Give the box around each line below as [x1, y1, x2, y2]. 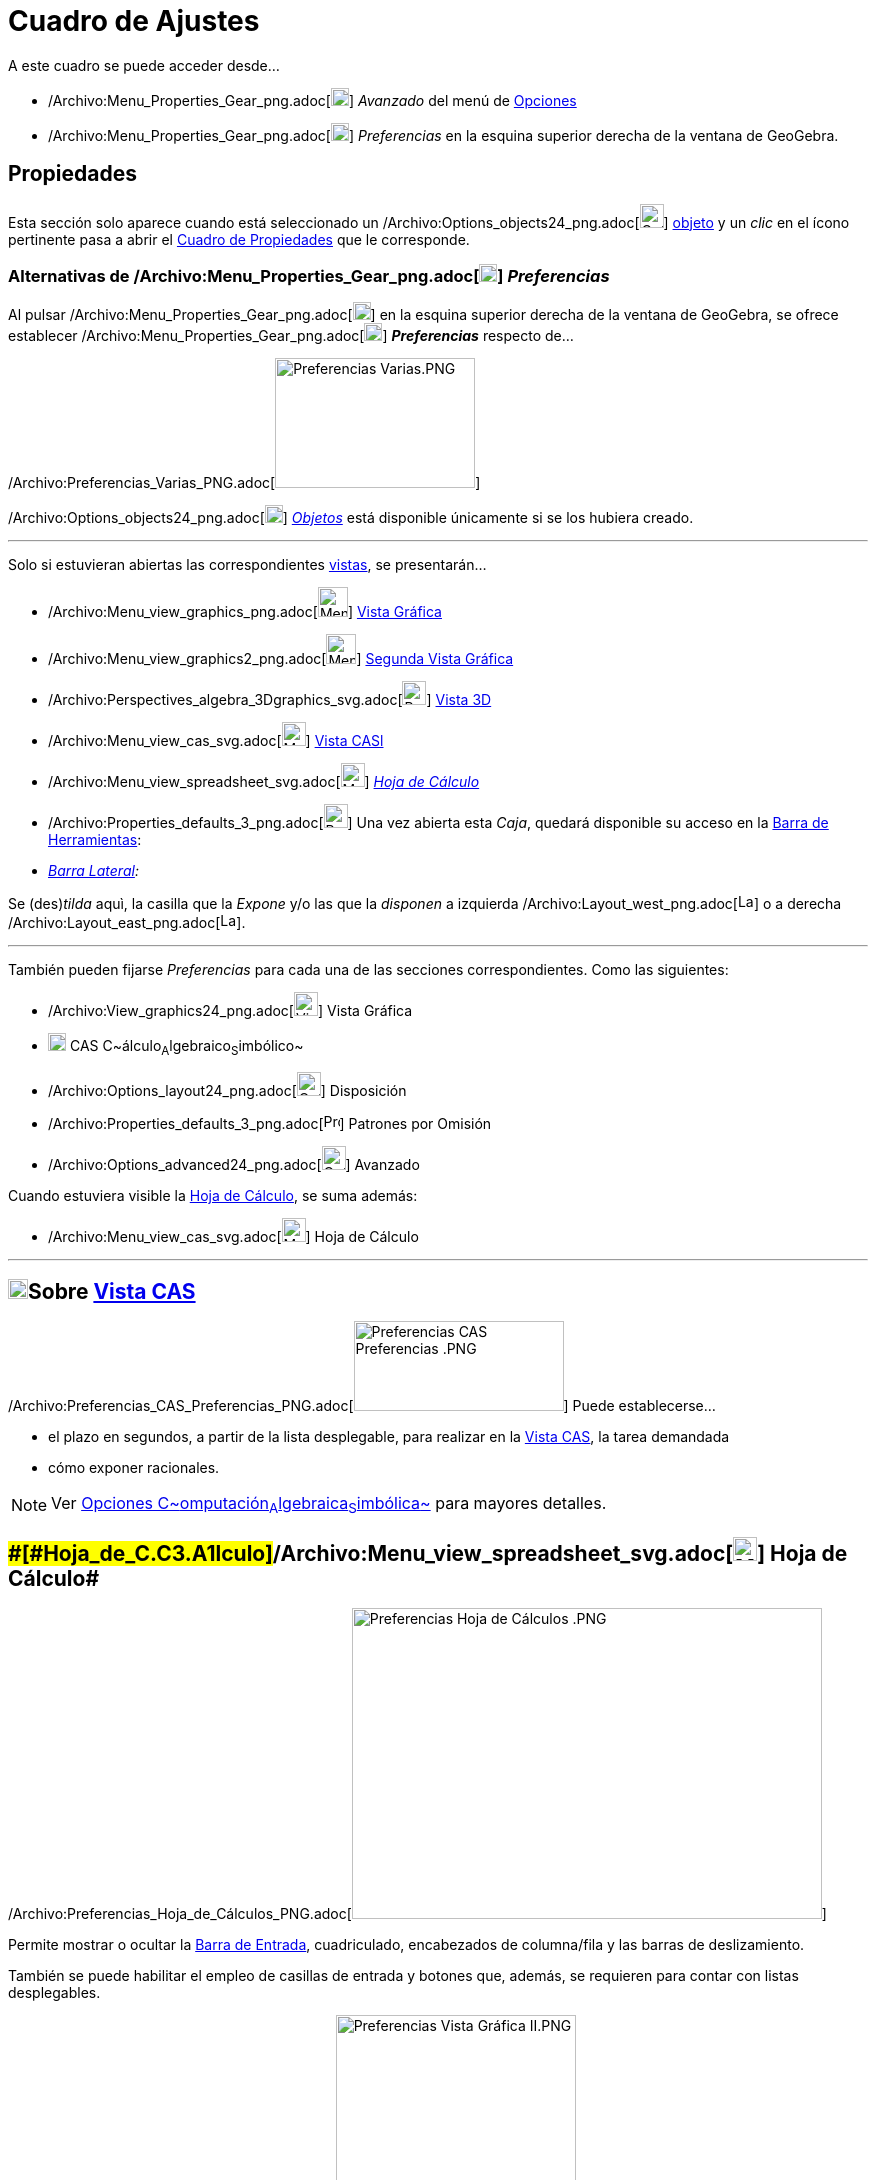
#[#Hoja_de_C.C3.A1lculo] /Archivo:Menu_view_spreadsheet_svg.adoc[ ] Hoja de [8, 1540, 848, 1566]
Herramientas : [48, 831, 142, 849]
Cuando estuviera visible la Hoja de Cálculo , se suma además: [8, 1187, 418, 1205]
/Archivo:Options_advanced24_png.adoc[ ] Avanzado [48, 1156, 420, 1174]
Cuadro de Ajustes [8, 4, 260, 38]
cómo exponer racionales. [48, 1458, 220, 1476]
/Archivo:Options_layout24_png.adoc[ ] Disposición [48, 1082, 407, 1100]
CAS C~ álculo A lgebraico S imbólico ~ [69, 1037, 304, 1059]
